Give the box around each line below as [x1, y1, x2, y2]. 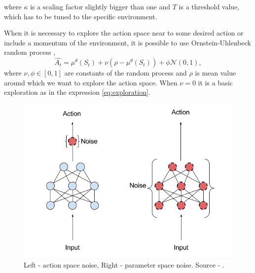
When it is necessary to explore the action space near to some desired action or [4, 28, 244, 38]
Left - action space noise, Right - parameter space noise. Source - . [24, 259, 224, 270]
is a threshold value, [179, 1, 240, 11]
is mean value [195, 68, 236, 78]
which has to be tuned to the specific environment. [4, 11, 157, 21]
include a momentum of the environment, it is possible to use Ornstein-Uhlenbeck [4, 37, 251, 47]
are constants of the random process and [64, 68, 187, 78]
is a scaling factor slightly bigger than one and [30, 1, 171, 11]
